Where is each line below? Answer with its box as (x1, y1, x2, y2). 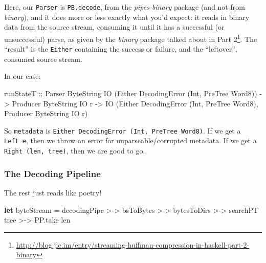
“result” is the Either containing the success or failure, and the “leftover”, (4, 43, 237, 54)
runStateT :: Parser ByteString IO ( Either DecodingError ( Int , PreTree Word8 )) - (4, 87, 262, 98)
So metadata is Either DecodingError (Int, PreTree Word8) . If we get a (4, 125, 241, 136)
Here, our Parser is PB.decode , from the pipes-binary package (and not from (4, 2, 245, 12)
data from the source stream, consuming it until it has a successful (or (4, 21, 225, 32)
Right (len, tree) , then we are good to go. (4, 145, 145, 156)
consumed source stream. (4, 53, 82, 64)
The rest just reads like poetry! (4, 187, 102, 198)
